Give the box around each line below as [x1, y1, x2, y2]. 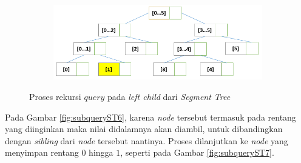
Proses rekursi [29, 90, 81, 102]
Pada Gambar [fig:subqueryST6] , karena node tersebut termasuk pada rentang [5, 110, 296, 123]
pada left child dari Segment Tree [107, 90, 231, 102]
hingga [89, 146, 113, 159]
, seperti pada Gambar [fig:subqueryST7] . [120, 146, 274, 159]
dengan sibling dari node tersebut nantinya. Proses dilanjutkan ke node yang [5, 134, 288, 147]
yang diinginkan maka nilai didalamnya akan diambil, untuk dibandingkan [5, 122, 283, 135]
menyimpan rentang [5, 146, 79, 159]
